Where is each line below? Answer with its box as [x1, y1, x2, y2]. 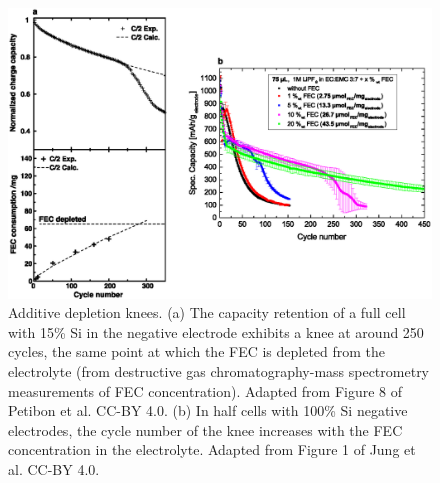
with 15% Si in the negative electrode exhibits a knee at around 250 [8, 321, 424, 342]
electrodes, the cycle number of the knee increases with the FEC [8, 419, 403, 440]
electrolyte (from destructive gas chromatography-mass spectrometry [8, 361, 430, 382]
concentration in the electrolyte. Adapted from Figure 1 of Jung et [8, 439, 416, 460]
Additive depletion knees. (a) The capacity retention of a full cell [8, 302, 406, 323]
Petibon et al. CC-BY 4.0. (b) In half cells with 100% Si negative [8, 400, 408, 421]
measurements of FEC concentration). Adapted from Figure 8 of [8, 380, 403, 401]
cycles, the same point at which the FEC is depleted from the [8, 341, 386, 362]
